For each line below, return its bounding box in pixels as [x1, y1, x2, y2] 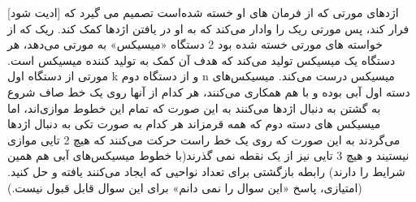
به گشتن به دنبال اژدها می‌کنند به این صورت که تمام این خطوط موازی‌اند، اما [7, 99, 381, 116]
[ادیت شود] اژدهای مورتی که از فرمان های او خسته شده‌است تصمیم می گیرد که [7, 4, 399, 20]
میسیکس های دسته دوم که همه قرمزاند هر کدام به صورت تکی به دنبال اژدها [7, 115, 381, 132]
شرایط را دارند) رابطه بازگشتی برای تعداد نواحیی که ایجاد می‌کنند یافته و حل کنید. [7, 162, 405, 179]
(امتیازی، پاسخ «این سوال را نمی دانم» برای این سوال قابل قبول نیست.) [7, 178, 362, 196]
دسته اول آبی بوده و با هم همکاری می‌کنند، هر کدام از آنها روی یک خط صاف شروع [7, 83, 410, 100]
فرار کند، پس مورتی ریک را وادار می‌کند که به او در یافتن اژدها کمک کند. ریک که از [7, 19, 409, 37]
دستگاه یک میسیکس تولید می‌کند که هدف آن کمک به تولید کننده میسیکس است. [7, 51, 396, 68]
